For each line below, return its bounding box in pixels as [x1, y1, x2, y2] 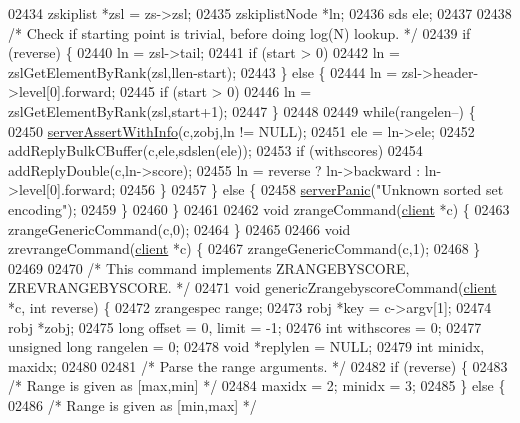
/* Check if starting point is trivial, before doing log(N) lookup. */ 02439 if [8, 22, 471, 43]
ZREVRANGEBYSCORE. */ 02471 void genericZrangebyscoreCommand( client [8, 277, 497, 298]
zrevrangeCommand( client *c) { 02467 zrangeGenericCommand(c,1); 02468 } [8, 238, 481, 259]
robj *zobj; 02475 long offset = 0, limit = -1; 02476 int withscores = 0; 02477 [8, 316, 482, 337]
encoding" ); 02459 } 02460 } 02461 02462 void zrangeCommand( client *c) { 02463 [8, 198, 510, 219]
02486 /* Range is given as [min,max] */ [8, 394, 257, 415]
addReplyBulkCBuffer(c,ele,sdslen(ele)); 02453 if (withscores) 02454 [8, 140, 423, 161]
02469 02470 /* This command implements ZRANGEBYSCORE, [8, 257, 410, 278]
